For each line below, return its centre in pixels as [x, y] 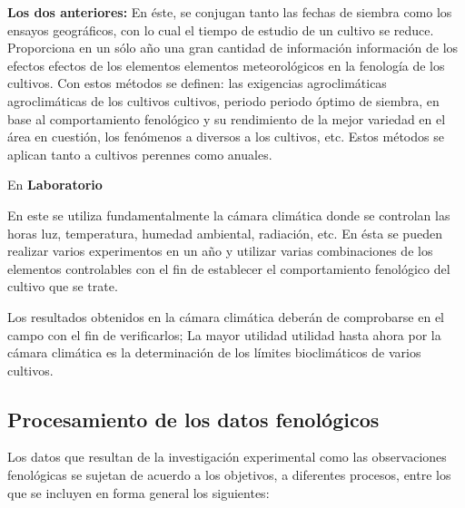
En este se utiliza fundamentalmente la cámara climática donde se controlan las [229, 215]
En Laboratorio [55, 185]
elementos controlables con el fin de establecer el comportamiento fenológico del [229, 268]
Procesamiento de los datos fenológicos [193, 419]
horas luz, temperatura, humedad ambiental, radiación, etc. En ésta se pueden [225, 233]
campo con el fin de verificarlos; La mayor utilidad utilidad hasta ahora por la [224, 334]
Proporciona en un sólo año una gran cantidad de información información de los [233, 48]
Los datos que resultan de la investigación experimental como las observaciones [227, 457]
